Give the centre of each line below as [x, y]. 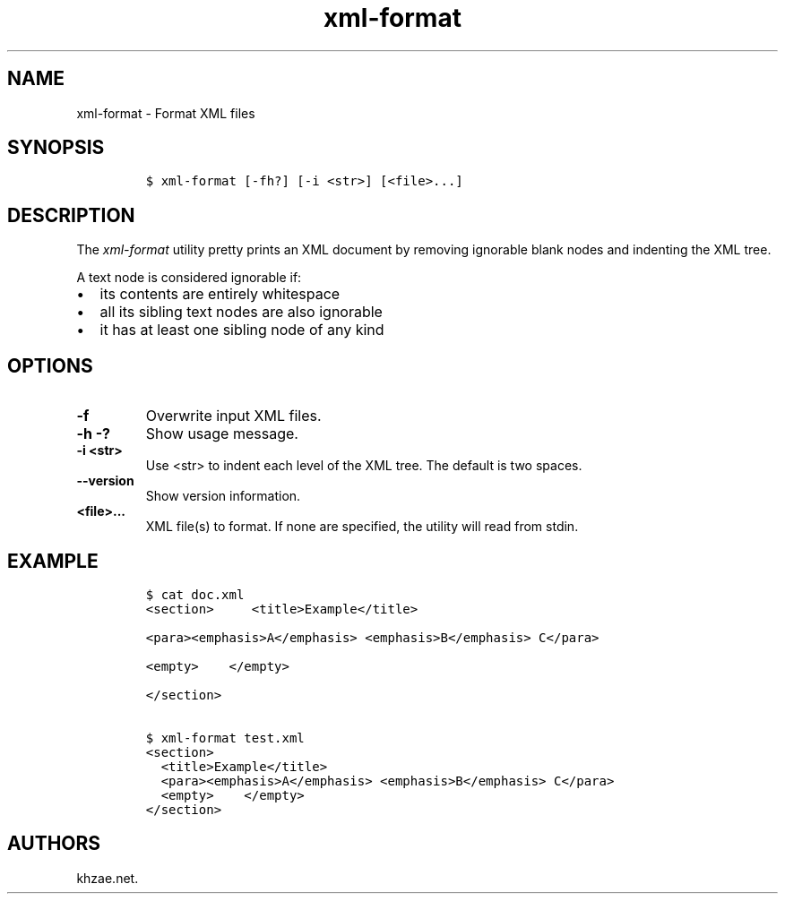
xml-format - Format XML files [166, 113]
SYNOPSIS [56, 148]
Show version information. [223, 496]
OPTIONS [50, 365]
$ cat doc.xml [195, 594]
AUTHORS [54, 844]
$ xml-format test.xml [225, 738]
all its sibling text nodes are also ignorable [241, 312]
